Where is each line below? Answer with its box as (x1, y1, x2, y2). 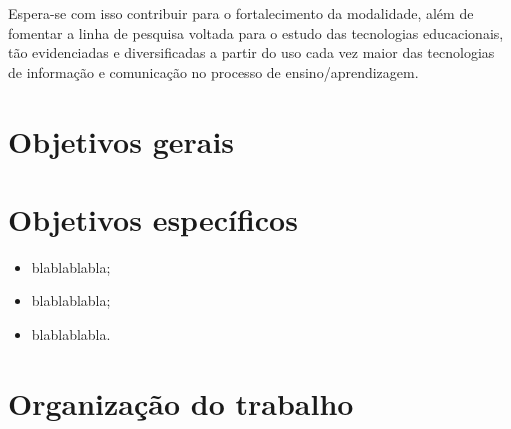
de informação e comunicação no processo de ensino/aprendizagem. (8, 61, 419, 82)
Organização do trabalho (8, 382, 354, 423)
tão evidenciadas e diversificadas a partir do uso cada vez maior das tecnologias (8, 42, 495, 63)
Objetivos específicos (8, 198, 298, 239)
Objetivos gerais (8, 120, 235, 161)
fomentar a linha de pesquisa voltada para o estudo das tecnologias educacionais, (8, 22, 504, 43)
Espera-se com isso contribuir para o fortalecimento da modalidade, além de (8, 3, 474, 23)
